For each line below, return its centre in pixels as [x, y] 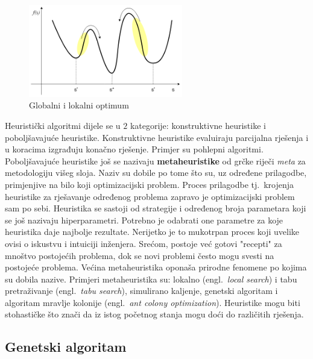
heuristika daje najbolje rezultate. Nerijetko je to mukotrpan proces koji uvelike [152, 232]
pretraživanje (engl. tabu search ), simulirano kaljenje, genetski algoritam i [141, 291]
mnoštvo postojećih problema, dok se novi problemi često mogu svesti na [140, 255]
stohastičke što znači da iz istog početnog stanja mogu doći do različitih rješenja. [154, 314]
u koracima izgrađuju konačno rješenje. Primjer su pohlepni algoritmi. [134, 149]
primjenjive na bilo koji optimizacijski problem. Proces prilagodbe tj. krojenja [149, 184]
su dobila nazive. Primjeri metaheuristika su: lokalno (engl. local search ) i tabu [151, 279]
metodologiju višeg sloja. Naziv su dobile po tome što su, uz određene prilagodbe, [156, 173]
